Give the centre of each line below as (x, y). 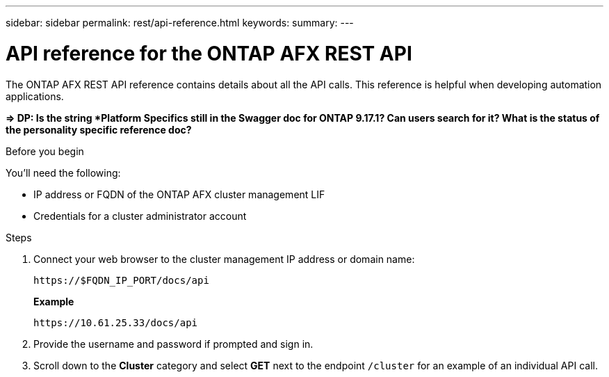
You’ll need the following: (63, 173)
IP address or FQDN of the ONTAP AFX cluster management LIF (179, 194)
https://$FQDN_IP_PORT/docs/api (121, 280)
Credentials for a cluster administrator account (140, 216)
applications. (35, 96)
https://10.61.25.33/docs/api (116, 322)
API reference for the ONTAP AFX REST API (209, 53)
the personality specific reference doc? (99, 129)
